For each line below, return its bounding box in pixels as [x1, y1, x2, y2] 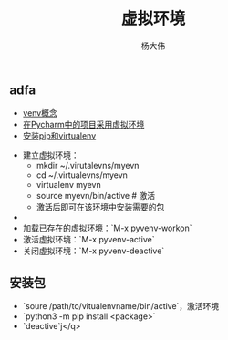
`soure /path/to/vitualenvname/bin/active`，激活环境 [22, 301, 220, 312]
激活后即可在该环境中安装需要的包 [36, 201, 165, 212]
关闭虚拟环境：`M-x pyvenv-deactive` [22, 245, 165, 256]
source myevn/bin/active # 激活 [36, 191, 156, 201]
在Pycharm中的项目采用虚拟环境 [22, 119, 145, 130]
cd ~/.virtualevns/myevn [36, 170, 128, 180]
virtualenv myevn [36, 180, 102, 191]
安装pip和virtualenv [22, 130, 97, 141]
